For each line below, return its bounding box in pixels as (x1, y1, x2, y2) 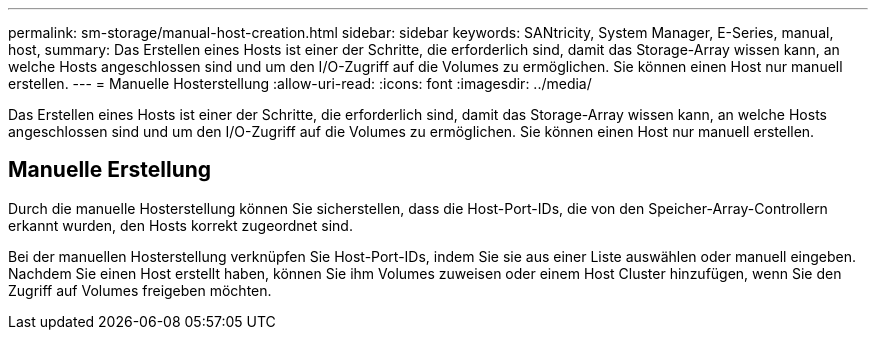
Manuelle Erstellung (8, 157, 212, 183)
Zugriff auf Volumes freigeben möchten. (8, 281, 272, 299)
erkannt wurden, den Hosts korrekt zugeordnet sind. (8, 216, 353, 234)
